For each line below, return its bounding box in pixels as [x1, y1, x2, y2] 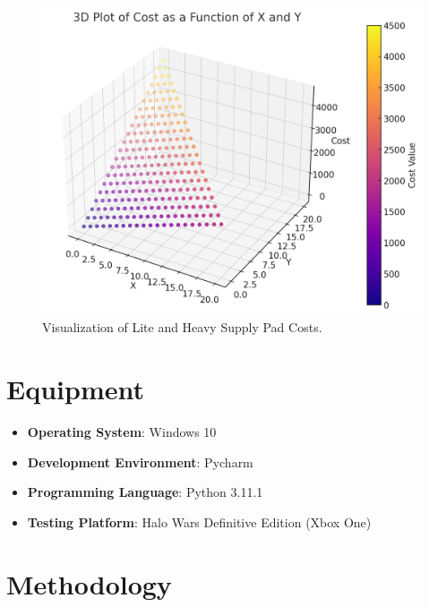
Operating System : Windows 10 [27, 422, 217, 440]
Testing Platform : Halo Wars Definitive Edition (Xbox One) [27, 512, 372, 531]
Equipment [6, 371, 144, 407]
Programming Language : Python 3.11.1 [27, 483, 263, 501]
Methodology [6, 565, 172, 602]
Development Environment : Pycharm [27, 452, 253, 471]
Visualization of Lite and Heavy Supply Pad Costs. [42, 318, 322, 337]
